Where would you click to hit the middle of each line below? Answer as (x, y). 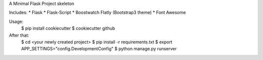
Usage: (16, 21)
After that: (19, 35)
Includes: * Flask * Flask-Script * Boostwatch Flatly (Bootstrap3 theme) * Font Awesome (97, 13)
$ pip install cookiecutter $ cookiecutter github (68, 28)
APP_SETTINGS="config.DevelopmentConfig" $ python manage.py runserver (99, 49)
